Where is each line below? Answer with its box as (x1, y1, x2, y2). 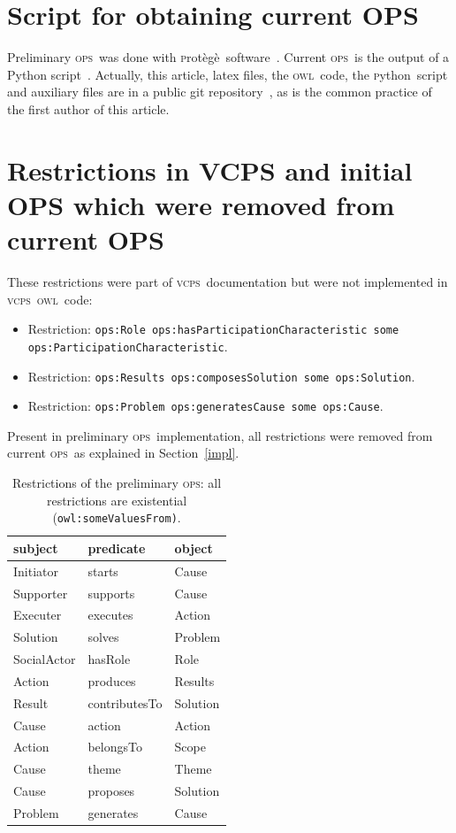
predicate (87, 538, 146, 557)
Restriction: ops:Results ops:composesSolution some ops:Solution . (27, 366, 415, 385)
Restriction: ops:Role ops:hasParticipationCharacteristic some (27, 320, 399, 338)
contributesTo (87, 693, 163, 712)
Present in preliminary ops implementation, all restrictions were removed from (7, 426, 433, 444)
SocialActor (13, 650, 76, 668)
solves (87, 628, 119, 646)
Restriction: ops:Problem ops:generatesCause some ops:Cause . (27, 397, 384, 415)
